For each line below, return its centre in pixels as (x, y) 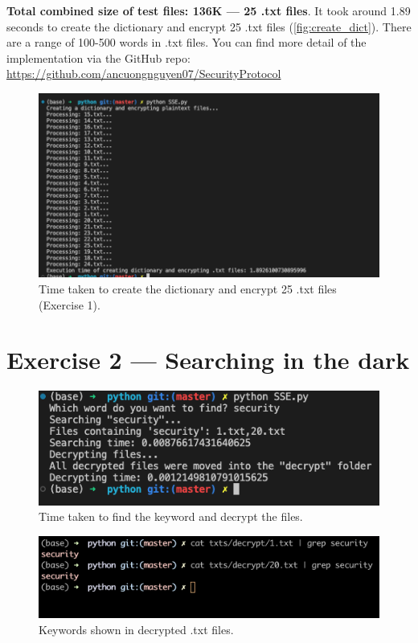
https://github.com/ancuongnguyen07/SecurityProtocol (144, 74)
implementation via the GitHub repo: (98, 57)
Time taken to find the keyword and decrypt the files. (171, 516)
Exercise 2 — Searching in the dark (208, 360)
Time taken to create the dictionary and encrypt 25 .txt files (188, 289)
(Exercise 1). (70, 304)
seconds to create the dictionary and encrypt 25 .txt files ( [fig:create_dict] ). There (209, 26)
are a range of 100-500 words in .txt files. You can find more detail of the (186, 42)
